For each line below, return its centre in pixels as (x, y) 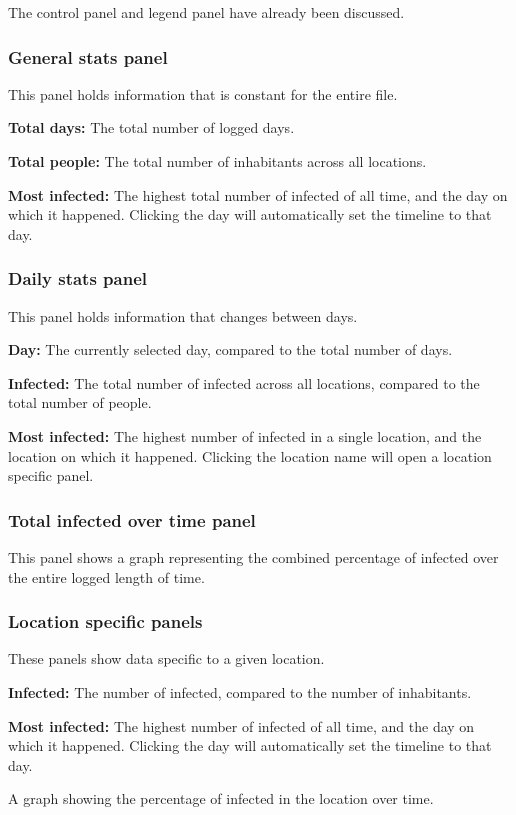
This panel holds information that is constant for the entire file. (203, 93)
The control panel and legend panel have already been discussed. (206, 12)
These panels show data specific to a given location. (166, 658)
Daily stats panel (77, 278)
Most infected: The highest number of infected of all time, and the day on (241, 725)
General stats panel (88, 56)
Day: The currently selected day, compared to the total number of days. (230, 349)
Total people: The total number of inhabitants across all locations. (217, 161)
